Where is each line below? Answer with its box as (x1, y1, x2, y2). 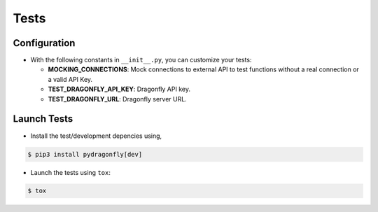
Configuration (13, 37, 76, 49)
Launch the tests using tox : (30, 168, 111, 176)
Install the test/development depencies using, (30, 132, 162, 140)
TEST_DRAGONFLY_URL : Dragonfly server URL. (48, 94, 187, 103)
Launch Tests (13, 113, 73, 125)
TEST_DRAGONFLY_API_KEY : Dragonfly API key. (48, 85, 190, 94)
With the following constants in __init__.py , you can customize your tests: (30, 56, 252, 64)
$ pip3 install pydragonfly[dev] (27, 150, 143, 158)
